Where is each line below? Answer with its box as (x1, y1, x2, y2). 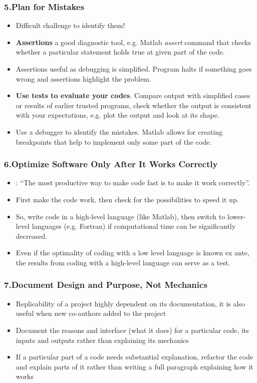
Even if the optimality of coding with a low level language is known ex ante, (16, 247, 249, 258)
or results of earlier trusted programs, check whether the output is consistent (16, 100, 252, 110)
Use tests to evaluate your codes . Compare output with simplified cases (16, 90, 250, 101)
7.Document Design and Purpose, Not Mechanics (4, 278, 207, 291)
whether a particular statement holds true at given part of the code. (16, 47, 225, 57)
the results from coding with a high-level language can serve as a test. (16, 257, 230, 267)
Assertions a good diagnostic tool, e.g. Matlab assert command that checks (16, 37, 251, 47)
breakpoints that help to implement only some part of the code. (16, 136, 212, 147)
